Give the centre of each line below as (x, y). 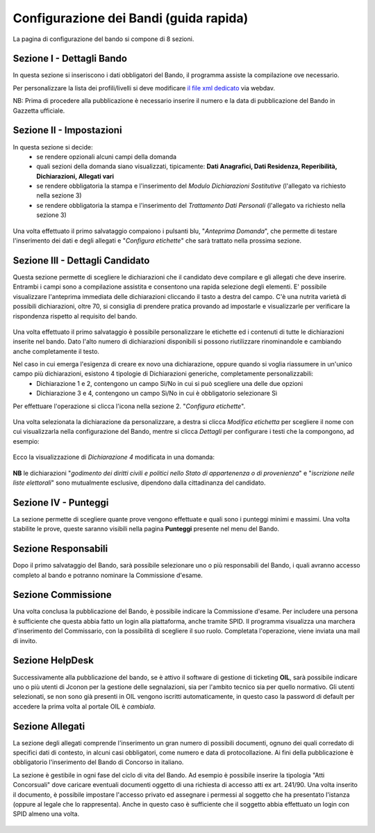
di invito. (25, 640)
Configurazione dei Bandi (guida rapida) (131, 18)
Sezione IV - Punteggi (61, 502)
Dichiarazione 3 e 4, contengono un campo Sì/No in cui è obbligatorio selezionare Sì (157, 394)
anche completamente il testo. (56, 351)
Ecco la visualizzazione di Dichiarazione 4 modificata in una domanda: (114, 457)
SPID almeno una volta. (46, 814)
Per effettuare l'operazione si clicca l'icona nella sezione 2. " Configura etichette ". (129, 406)
